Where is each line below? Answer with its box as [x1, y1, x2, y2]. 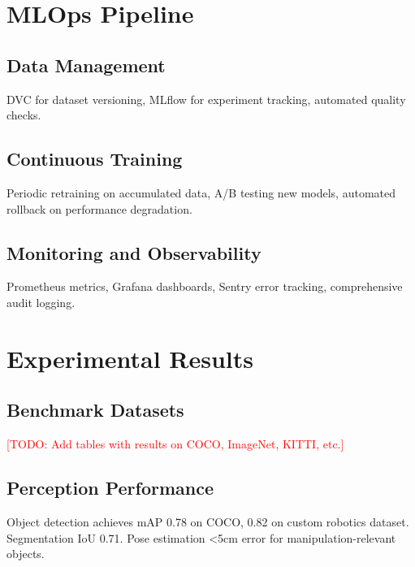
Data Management [6, 52, 166, 77]
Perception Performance [6, 475, 214, 500]
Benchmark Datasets [6, 397, 184, 422]
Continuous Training [6, 146, 183, 171]
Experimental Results [6, 341, 253, 374]
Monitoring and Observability [6, 240, 262, 265]
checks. [6, 106, 41, 123]
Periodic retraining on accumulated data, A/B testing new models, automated [6, 184, 396, 201]
